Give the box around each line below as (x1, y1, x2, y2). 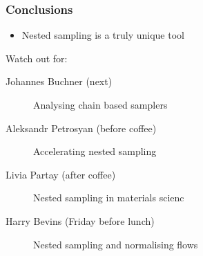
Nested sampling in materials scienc (33, 190, 184, 205)
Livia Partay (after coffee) (6, 167, 116, 181)
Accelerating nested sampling (33, 144, 157, 158)
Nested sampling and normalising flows (33, 237, 198, 251)
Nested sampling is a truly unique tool (21, 28, 184, 42)
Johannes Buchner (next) (6, 74, 113, 89)
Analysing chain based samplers (33, 98, 168, 111)
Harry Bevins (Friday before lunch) (6, 213, 155, 228)
